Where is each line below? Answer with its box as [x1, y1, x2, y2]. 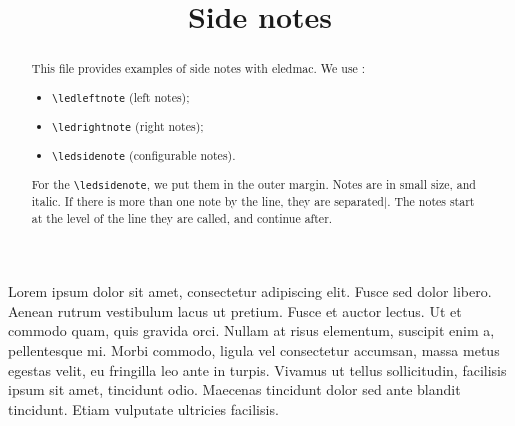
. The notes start [387, 192, 475, 209]
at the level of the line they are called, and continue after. [31, 209, 333, 226]
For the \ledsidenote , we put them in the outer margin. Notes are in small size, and [31, 175, 476, 192]
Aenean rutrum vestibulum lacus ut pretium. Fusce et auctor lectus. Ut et [8, 300, 462, 321]
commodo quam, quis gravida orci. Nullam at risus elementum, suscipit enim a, [8, 320, 495, 341]
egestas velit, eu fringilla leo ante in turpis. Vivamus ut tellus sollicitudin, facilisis [8, 359, 507, 380]
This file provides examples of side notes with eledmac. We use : [31, 60, 366, 77]
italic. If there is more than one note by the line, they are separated [31, 192, 384, 209]
